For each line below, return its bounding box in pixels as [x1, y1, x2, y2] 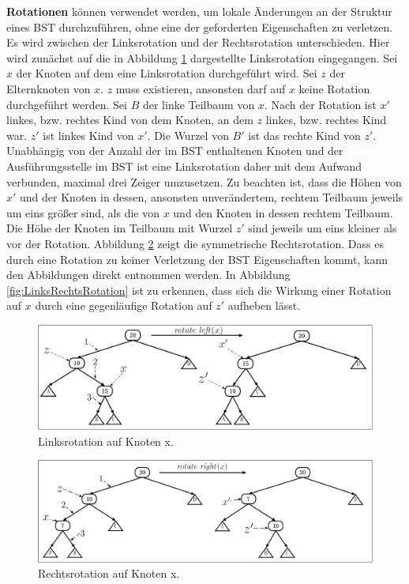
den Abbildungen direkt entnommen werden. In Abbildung [6, 266, 291, 283]
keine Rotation [298, 80, 370, 96]
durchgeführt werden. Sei [6, 96, 127, 112]
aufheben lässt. [227, 297, 301, 314]
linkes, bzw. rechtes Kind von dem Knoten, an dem [6, 111, 253, 128]
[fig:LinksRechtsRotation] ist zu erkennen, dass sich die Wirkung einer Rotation [6, 281, 392, 298]
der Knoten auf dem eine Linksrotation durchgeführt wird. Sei [16, 65, 317, 81]
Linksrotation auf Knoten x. [38, 432, 174, 449]
